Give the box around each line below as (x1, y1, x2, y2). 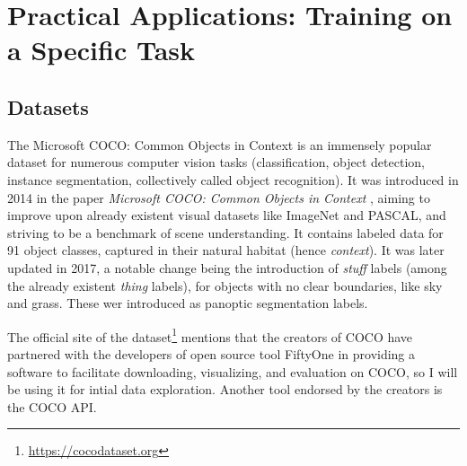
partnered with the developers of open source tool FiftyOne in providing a (7, 344, 416, 363)
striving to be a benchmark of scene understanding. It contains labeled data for (7, 223, 444, 242)
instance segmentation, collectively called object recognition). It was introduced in (7, 170, 459, 189)
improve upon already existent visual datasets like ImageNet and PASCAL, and (7, 206, 446, 224)
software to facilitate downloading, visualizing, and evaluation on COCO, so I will (7, 362, 458, 381)
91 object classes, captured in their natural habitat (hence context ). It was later (7, 241, 445, 259)
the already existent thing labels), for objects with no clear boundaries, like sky (7, 276, 443, 295)
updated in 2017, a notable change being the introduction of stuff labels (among (7, 258, 447, 277)
